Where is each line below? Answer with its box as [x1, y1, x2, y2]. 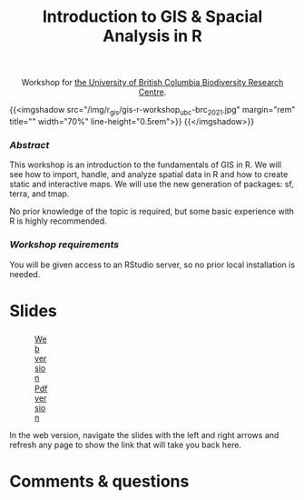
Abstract [9, 138, 50, 151]
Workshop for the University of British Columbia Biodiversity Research [21, 77, 284, 88]
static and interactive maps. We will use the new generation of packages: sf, [9, 179, 295, 190]
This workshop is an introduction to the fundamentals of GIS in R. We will [9, 159, 282, 170]
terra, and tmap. [9, 188, 70, 199]
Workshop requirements [9, 238, 120, 251]
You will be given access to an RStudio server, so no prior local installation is [9, 259, 296, 270]
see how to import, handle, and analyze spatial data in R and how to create [9, 169, 289, 180]
